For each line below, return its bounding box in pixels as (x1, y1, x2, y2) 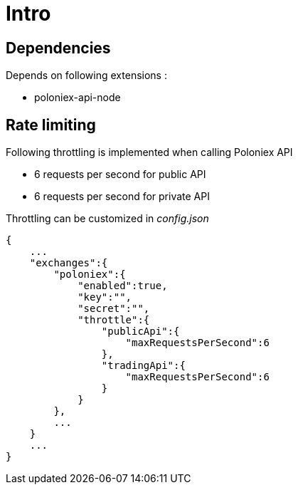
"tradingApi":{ (101, 360, 186, 372)
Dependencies (6, 38, 111, 57)
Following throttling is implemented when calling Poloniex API (6, 146, 293, 159)
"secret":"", (78, 303, 150, 315)
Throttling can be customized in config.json (6, 212, 209, 225)
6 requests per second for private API (34, 190, 210, 203)
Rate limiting (6, 115, 96, 134)
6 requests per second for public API (34, 168, 206, 181)
